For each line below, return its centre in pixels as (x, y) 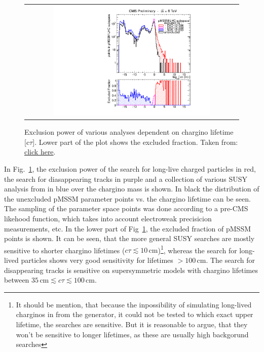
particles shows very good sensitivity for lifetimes (97, 260)
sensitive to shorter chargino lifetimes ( (65, 250)
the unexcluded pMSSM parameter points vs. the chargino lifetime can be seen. (127, 198)
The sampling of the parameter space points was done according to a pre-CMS (126, 208)
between (17, 280)
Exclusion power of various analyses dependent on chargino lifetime (129, 132)
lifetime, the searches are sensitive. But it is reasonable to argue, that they (132, 324)
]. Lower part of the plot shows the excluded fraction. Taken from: (135, 142)
